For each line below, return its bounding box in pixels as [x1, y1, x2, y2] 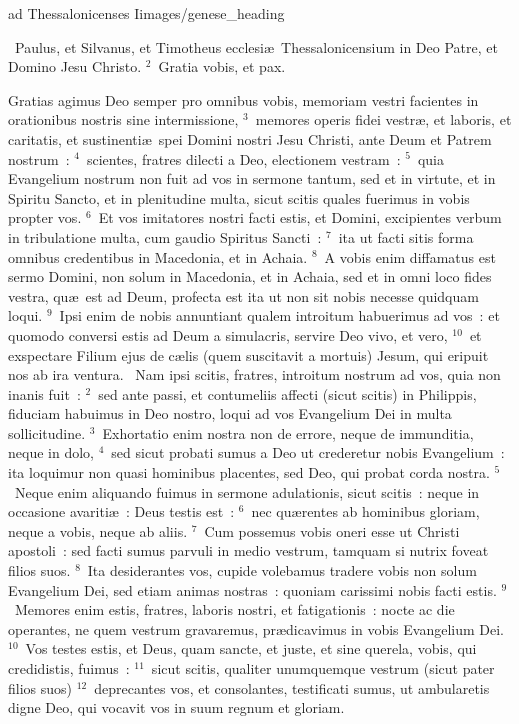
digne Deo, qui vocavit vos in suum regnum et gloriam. [8, 697, 345, 718]
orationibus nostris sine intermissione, [8, 109, 239, 130]
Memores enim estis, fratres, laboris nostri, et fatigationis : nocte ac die [14, 599, 455, 620]
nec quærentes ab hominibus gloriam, [251, 501, 480, 522]
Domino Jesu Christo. [8, 56, 142, 77]
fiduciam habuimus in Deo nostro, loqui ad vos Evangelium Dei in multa [8, 403, 452, 424]
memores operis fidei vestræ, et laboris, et [255, 109, 512, 130]
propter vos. [8, 207, 82, 228]
